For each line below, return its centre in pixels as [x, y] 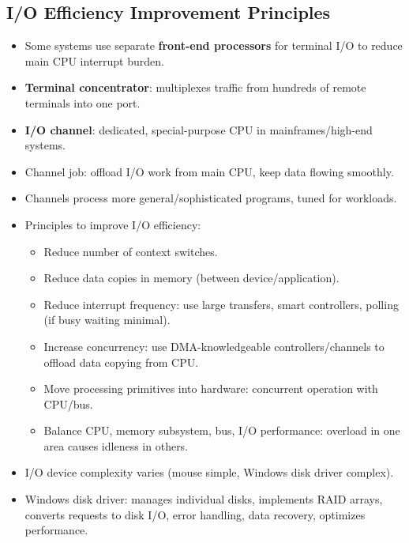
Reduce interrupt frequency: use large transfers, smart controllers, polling [221, 304]
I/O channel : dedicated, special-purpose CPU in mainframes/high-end [199, 129]
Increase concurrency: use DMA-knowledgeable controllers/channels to [214, 346]
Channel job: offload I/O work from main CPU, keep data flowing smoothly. [209, 171]
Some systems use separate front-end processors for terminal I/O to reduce [214, 45]
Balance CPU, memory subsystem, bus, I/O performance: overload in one [222, 430]
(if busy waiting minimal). [107, 320]
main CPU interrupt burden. [94, 60]
